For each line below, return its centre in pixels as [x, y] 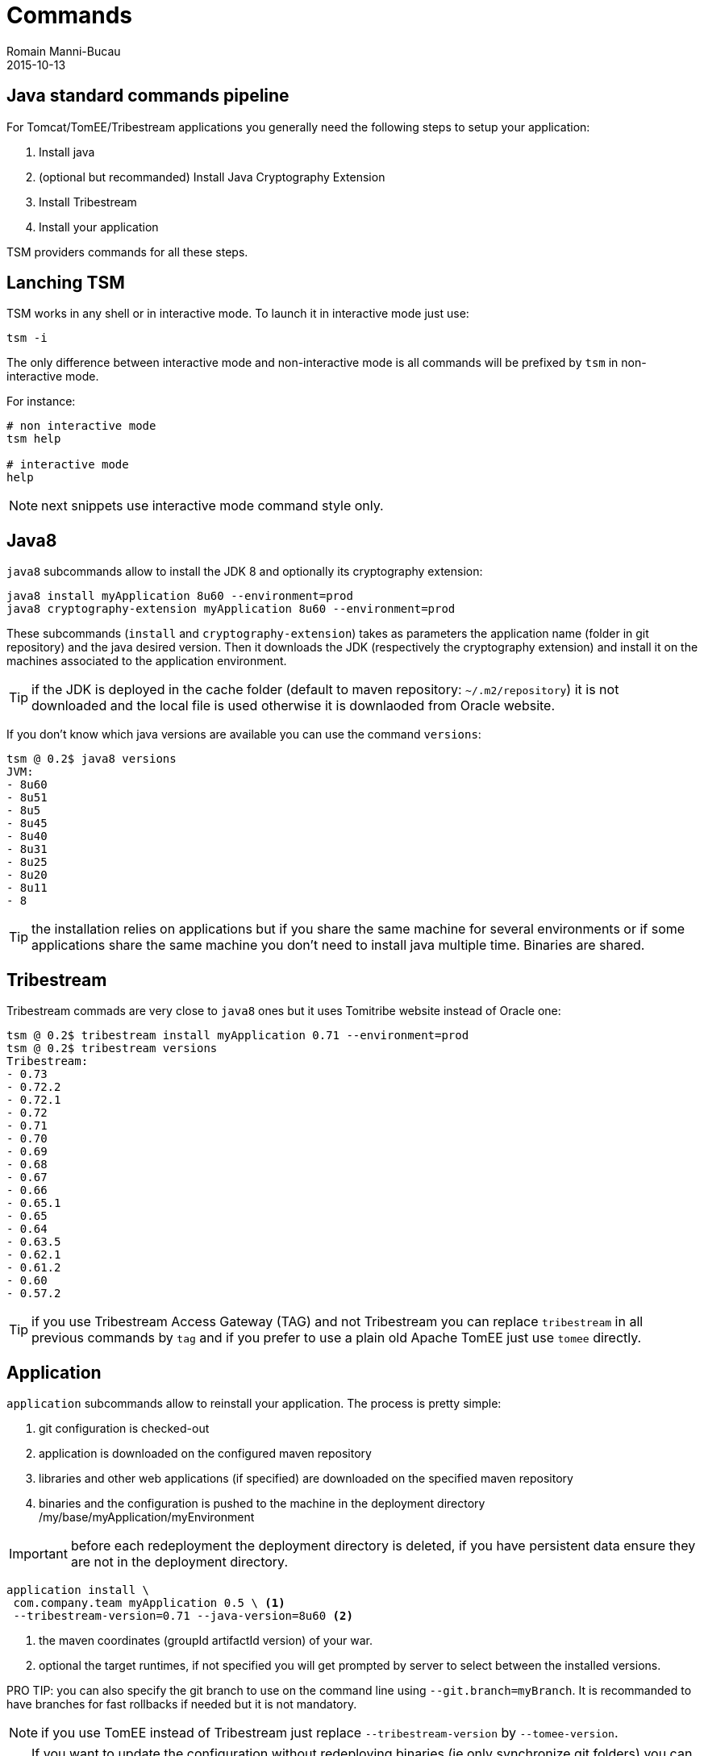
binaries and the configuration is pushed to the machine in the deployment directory [262, 1503]
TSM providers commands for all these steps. [127, 252]
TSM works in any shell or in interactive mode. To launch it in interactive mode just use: [238, 314]
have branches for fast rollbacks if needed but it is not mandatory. [182, 1704]
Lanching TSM [66, 283]
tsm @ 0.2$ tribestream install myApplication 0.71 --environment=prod [238, 1036]
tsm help [34, 439]
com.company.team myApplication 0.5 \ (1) [149, 1602]
